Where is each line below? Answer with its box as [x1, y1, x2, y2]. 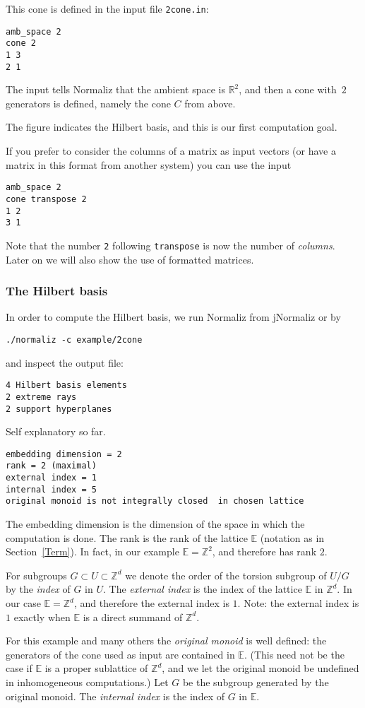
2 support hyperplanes [6, 403, 112, 414]
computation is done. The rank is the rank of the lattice [6, 530, 248, 545]
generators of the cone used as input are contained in [6, 647, 235, 661]
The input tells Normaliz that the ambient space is [6, 82, 225, 97]
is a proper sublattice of [44, 661, 148, 675]
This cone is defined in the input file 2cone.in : [6, 1, 209, 16]
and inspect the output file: [6, 355, 124, 370]
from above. [184, 95, 236, 110]
